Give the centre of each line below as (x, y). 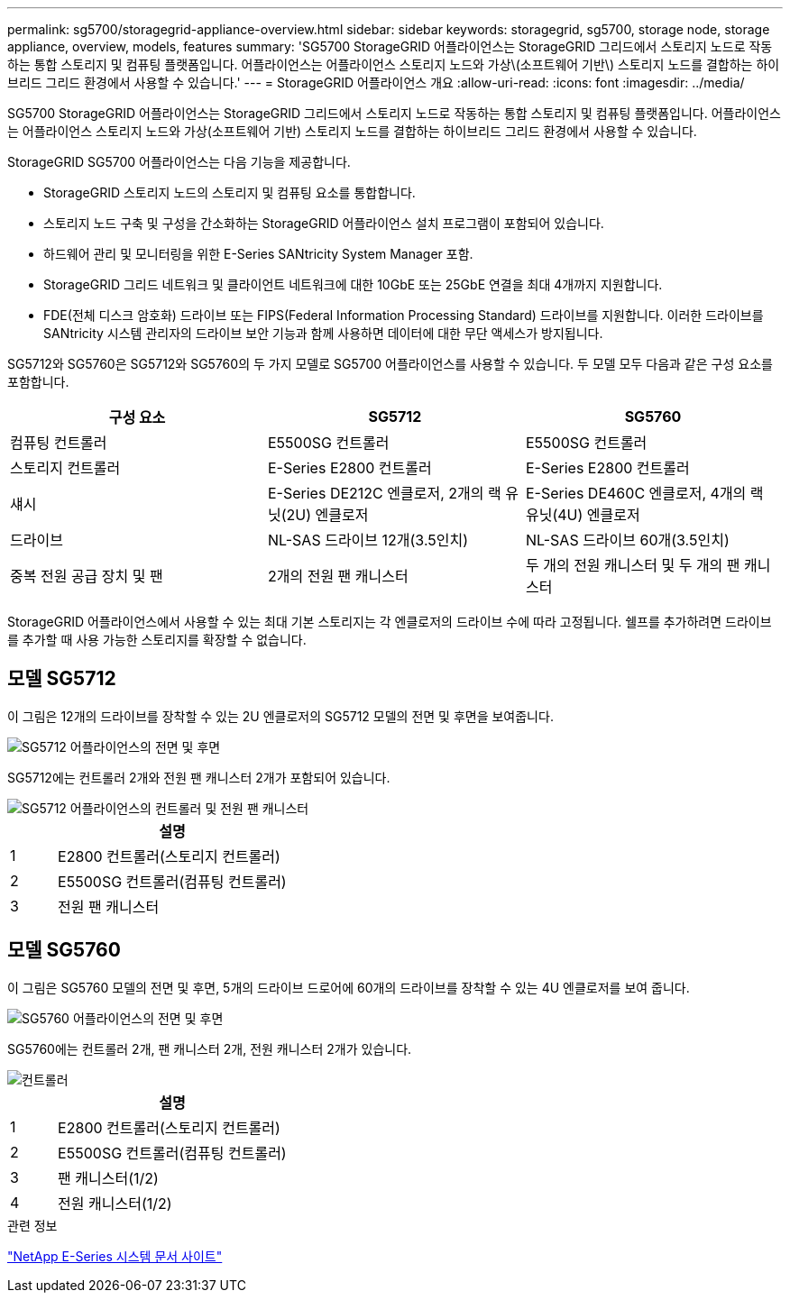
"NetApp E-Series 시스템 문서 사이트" (115, 1256)
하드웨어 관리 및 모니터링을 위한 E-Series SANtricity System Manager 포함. (258, 254)
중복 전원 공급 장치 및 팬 (87, 576)
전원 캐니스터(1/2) (115, 1203)
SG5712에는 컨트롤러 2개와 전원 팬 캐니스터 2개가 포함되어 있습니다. (199, 777)
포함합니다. (38, 382)
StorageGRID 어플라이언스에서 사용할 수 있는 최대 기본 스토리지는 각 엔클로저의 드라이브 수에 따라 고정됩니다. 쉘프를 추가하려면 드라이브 (390, 622)
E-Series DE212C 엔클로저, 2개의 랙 (384, 493)
